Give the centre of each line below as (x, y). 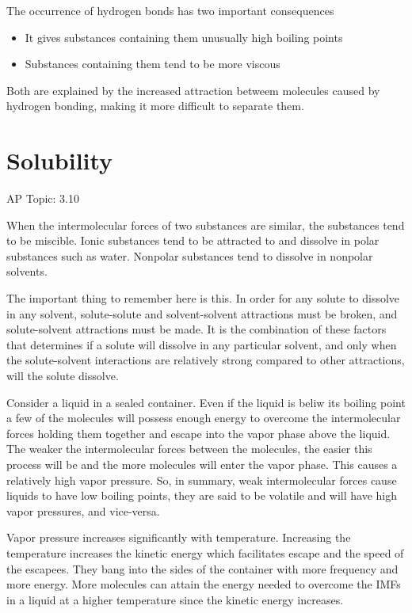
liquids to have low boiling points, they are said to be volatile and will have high (202, 495)
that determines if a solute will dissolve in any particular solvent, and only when (202, 344)
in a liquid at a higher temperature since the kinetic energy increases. (175, 599)
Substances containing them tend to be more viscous (153, 64)
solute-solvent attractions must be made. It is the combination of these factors (196, 329)
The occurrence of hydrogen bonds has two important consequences (170, 10)
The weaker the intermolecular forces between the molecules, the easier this (189, 449)
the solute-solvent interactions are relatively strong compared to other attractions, (206, 360)
